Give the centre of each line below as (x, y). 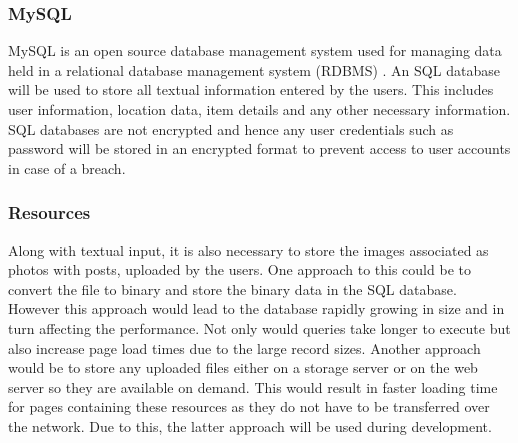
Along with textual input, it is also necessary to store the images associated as (248, 249)
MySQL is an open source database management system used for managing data (255, 50)
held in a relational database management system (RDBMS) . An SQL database (254, 69)
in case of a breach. (67, 167)
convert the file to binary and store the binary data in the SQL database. (232, 288)
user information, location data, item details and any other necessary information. (259, 109)
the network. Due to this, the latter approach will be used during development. (250, 425)
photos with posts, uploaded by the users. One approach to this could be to (239, 269)
